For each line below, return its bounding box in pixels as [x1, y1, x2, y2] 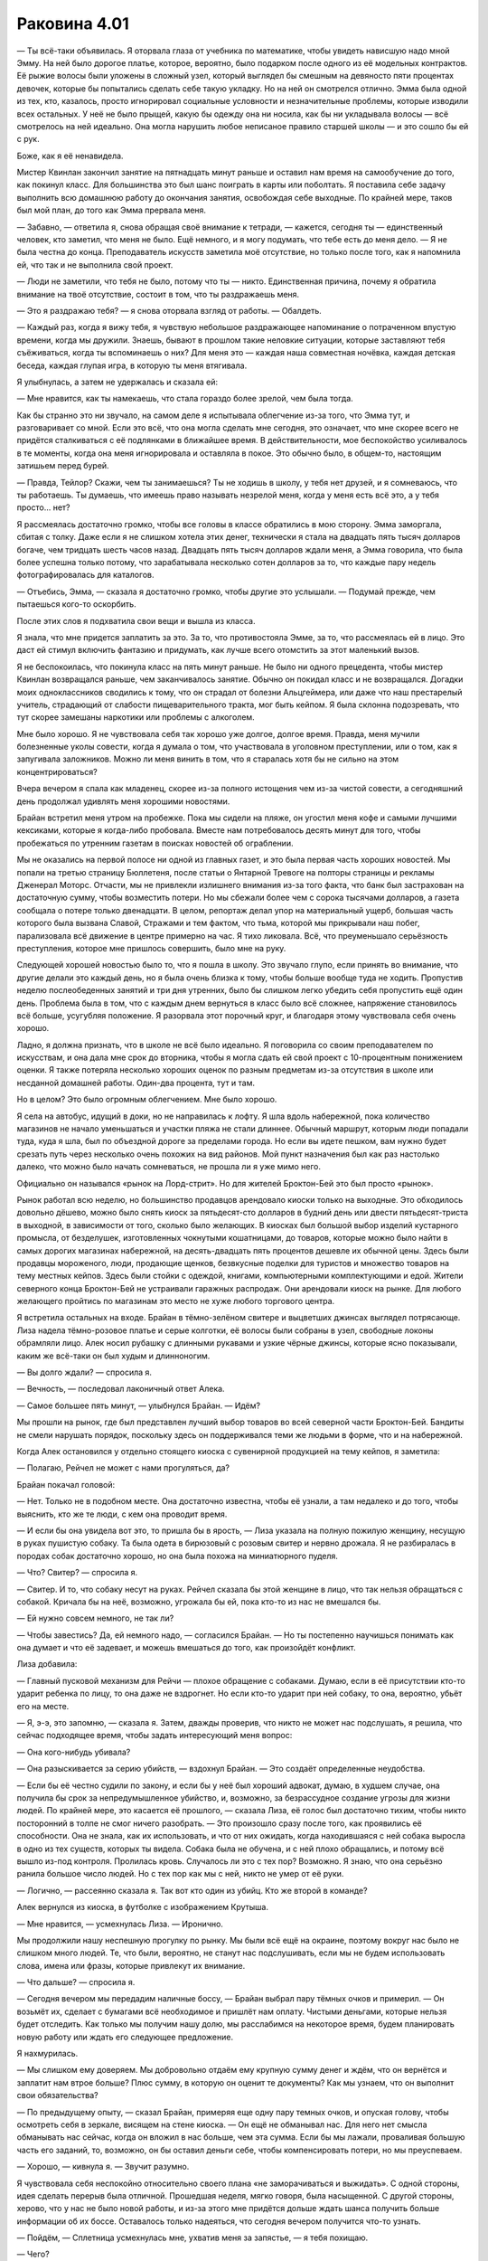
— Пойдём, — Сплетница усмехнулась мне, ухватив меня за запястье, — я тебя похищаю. [16, 2232, 369, 2243]
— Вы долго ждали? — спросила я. [16, 1367, 153, 1378]
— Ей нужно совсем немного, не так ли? [16, 1613, 174, 1623]
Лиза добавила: [16, 1659, 78, 1670]
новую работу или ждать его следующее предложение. [16, 2031, 234, 2042]
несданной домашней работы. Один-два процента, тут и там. [16, 1077, 256, 1088]
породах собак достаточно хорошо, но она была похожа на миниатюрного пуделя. [16, 1550, 339, 1561]
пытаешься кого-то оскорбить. [16, 599, 136, 610]
